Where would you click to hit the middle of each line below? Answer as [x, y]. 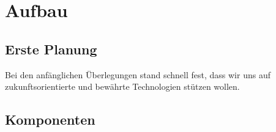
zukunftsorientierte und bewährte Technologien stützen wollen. [122, 86]
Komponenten [50, 119]
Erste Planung [51, 49]
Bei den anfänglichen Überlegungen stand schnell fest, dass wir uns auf [138, 74]
